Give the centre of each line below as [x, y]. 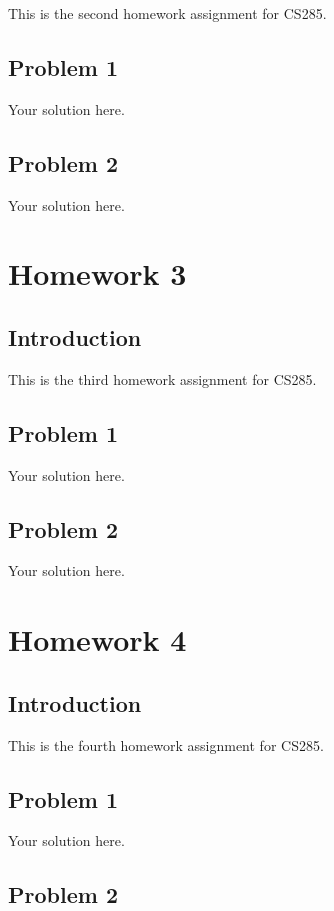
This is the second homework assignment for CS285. [167, 13]
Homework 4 [97, 639]
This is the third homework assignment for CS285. [162, 378]
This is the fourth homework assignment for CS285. [166, 744]
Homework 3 [97, 273]
